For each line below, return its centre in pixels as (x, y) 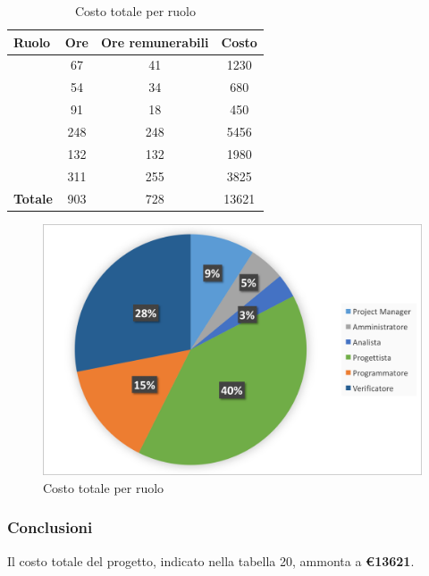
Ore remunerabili (155, 42)
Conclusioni (50, 527)
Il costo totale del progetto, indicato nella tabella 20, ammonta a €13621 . (211, 560)
